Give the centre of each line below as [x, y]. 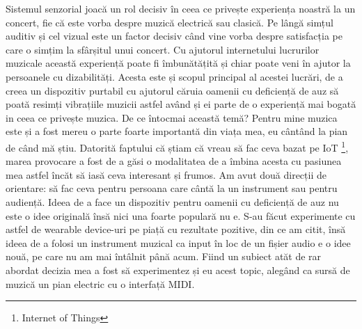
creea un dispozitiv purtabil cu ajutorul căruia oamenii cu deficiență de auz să [172, 90]
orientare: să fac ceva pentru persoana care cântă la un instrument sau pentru [172, 188]
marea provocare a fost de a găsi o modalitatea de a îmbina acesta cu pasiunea [174, 161]
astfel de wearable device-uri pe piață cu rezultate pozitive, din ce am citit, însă [176, 229]
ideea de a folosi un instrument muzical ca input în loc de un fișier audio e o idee [178, 242]
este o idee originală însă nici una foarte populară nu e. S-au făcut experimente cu [181, 215]
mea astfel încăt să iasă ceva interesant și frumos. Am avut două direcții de [166, 174]
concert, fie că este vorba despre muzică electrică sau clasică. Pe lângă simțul [170, 22]
